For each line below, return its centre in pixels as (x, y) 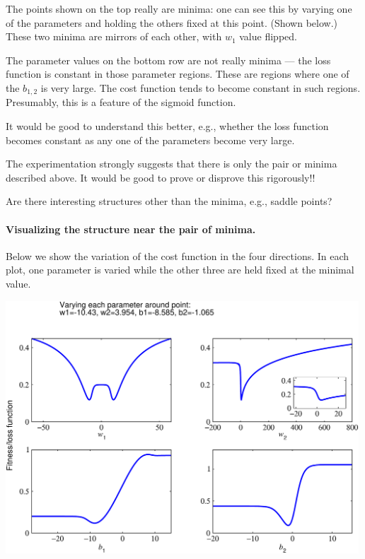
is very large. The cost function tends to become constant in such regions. (201, 87)
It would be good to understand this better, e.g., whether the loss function (167, 126)
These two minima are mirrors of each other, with (114, 36)
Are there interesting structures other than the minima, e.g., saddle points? (169, 201)
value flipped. (268, 36)
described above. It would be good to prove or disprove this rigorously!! (161, 177)
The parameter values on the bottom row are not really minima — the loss (168, 60)
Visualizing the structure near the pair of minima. (131, 229)
